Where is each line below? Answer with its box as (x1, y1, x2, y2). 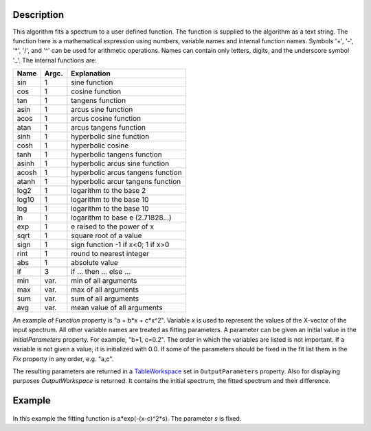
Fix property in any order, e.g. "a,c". (12, 354, 114, 363)
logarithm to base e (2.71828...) (71, 213, 172, 222)
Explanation (71, 69, 111, 78)
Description (12, 9, 65, 21)
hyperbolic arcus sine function (71, 159, 170, 168)
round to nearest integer (71, 249, 150, 259)
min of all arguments (71, 276, 137, 286)
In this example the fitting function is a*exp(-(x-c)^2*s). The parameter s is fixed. (12, 414, 242, 422)
